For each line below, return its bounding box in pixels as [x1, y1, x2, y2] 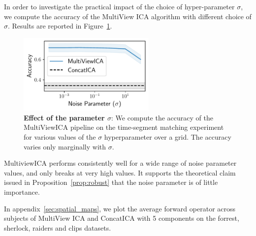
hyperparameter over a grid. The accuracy [104, 131, 231, 142]
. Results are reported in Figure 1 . [8, 21, 112, 31]
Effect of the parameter [24, 112, 105, 122]
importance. [4, 186, 40, 197]
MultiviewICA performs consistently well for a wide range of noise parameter [4, 158, 237, 168]
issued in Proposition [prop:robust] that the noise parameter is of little [4, 177, 218, 187]
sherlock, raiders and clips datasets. [4, 222, 111, 233]
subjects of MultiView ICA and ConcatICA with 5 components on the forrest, [4, 213, 239, 223]
